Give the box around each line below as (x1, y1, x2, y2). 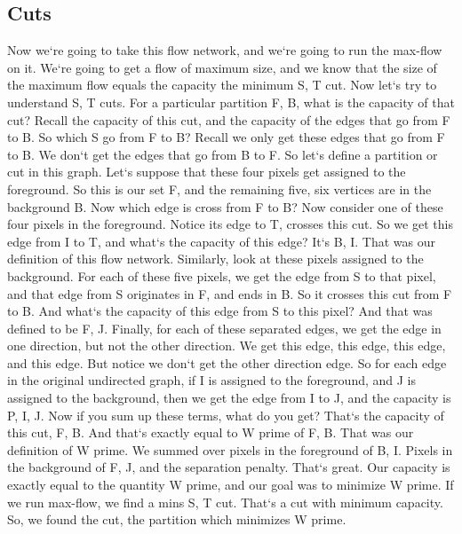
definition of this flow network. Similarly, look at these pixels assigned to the (7, 249, 424, 268)
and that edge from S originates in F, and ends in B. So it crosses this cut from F (7, 284, 452, 302)
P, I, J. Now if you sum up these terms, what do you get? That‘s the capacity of (7, 405, 444, 424)
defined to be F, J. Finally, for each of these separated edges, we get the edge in (7, 318, 442, 337)
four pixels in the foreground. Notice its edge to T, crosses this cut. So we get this (7, 215, 453, 233)
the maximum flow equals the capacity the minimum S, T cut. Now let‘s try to (7, 75, 437, 94)
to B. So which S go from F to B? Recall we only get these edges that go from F (7, 128, 445, 146)
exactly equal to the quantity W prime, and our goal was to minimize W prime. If (7, 475, 454, 494)
